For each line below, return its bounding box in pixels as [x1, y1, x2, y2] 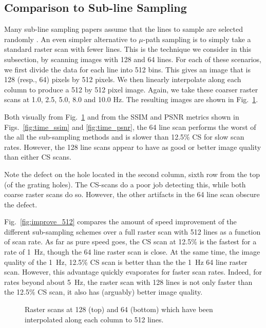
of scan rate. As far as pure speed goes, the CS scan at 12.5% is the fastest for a [4, 236, 257, 247]
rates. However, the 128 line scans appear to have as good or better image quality [4, 141, 261, 152]
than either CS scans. [4, 151, 71, 162]
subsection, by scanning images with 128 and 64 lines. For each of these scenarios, [4, 53, 261, 64]
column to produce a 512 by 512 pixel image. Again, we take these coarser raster [4, 84, 258, 94]
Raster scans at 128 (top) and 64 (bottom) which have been [25, 304, 213, 315]
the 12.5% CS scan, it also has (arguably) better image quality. [4, 286, 203, 297]
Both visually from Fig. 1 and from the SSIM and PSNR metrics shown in [4, 111, 239, 122]
